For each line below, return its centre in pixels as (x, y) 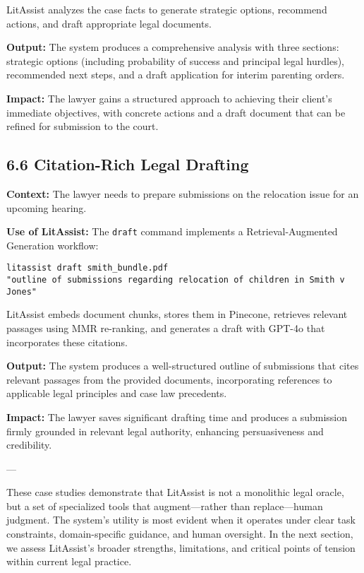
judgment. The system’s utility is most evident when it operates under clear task (181, 520)
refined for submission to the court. (83, 126)
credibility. (29, 445)
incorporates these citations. (67, 342)
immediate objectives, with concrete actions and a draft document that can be (176, 112)
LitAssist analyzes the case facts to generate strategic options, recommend (167, 9)
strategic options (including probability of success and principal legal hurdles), (176, 60)
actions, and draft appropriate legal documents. (109, 23)
